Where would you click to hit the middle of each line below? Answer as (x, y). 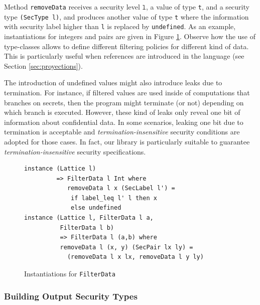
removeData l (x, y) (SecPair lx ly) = (126, 247)
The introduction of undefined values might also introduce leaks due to (113, 83)
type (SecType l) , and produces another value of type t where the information (126, 16)
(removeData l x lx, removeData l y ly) (135, 257)
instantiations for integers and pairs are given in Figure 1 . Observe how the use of (130, 36)
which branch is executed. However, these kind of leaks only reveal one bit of (122, 112)
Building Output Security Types (71, 296)
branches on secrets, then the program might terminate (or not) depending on (124, 102)
